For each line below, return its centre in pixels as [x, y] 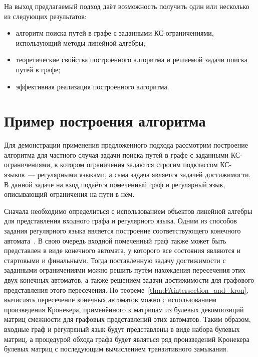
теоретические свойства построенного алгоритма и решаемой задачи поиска [132, 59]
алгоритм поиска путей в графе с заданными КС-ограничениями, [115, 33]
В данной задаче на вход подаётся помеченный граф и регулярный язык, [115, 184]
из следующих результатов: [45, 16]
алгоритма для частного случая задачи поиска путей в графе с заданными [116, 154]
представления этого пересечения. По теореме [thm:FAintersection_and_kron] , [126, 289]
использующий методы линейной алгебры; [80, 42]
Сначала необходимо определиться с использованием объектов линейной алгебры [128, 211]
